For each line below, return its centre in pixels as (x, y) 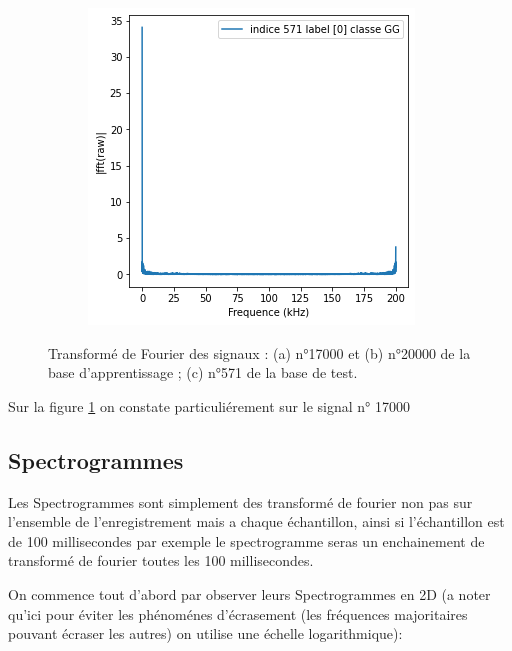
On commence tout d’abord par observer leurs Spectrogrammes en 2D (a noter (249, 593)
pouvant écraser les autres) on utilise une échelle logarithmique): (205, 633)
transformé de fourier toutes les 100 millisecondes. (161, 560)
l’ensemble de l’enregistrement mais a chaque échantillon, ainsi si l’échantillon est (256, 521)
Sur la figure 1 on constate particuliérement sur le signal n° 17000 (209, 405)
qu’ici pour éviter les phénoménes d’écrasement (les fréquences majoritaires (238, 613)
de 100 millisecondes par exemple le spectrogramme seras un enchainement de (246, 540)
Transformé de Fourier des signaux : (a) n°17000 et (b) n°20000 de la (259, 352)
